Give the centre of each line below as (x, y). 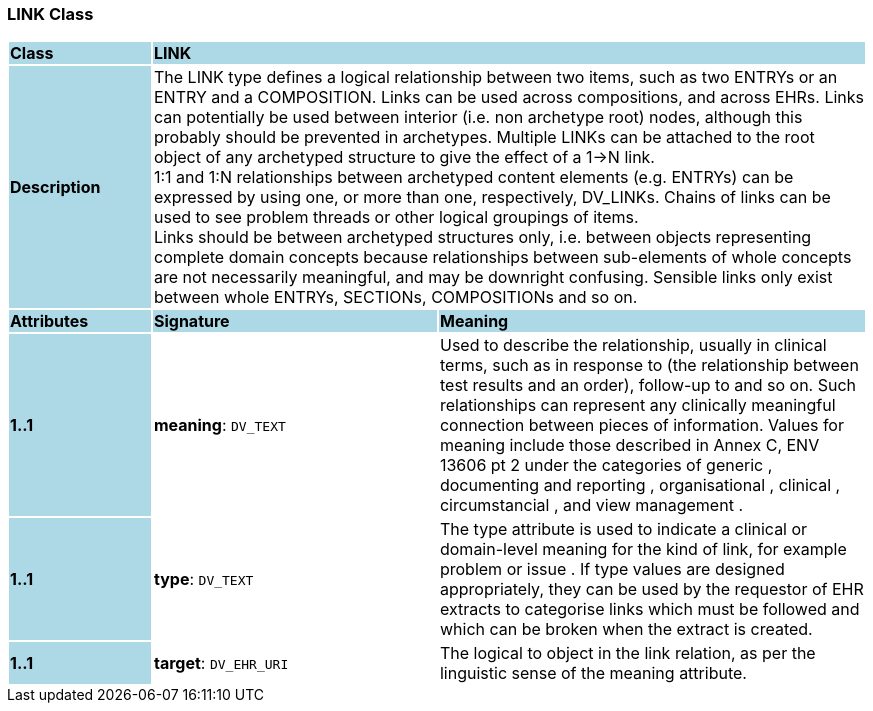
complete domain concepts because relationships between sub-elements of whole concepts (502, 257)
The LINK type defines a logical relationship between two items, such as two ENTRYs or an (495, 77)
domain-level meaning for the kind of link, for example (643, 549)
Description (55, 187)
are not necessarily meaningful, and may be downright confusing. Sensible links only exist (493, 277)
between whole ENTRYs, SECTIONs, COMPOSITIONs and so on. (395, 297)
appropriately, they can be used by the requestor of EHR (651, 589)
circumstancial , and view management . (591, 505)
